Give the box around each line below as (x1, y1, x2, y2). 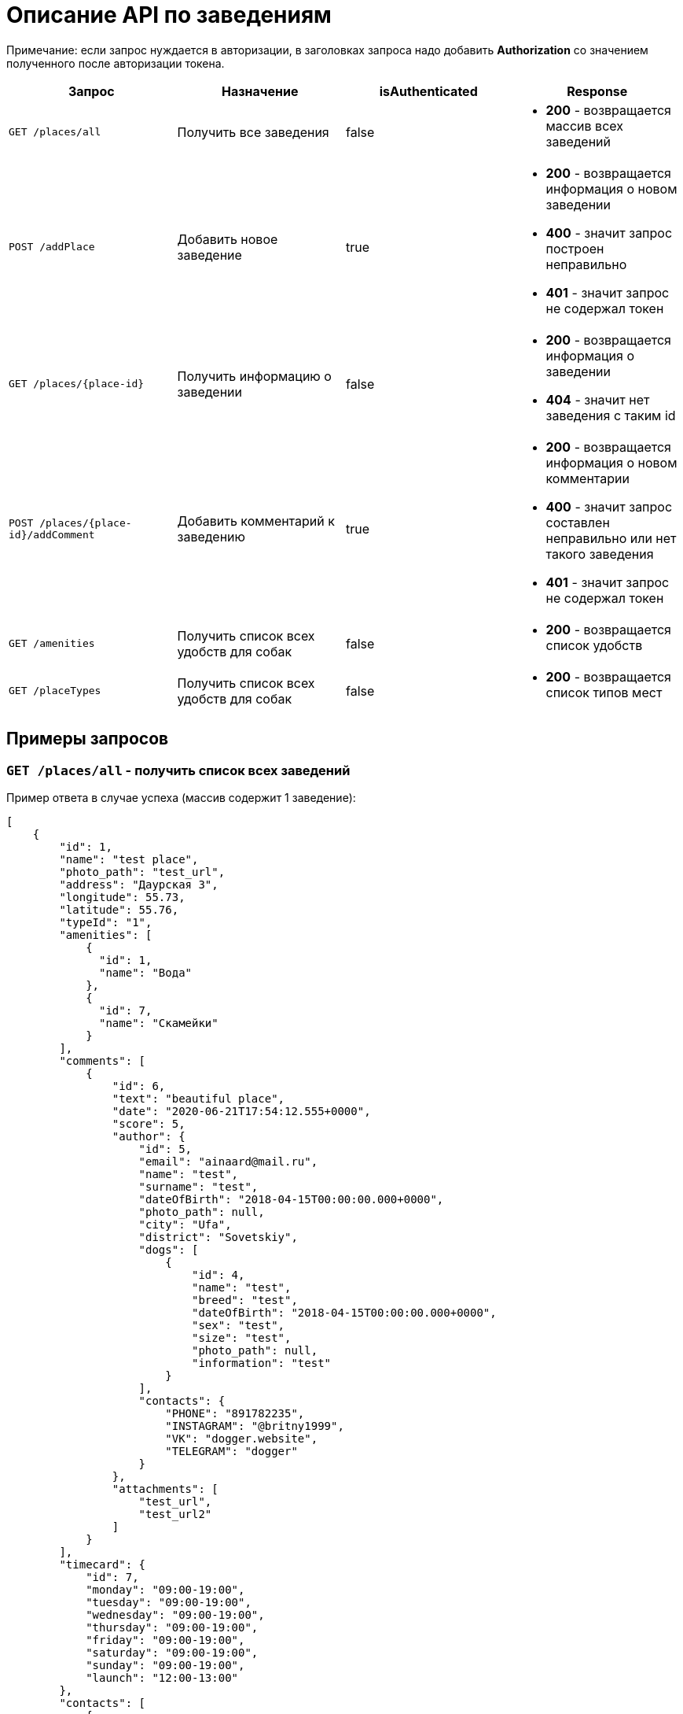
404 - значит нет (545, 391, 650, 408)
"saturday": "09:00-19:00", (86, 1646, 259, 1659)
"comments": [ (59, 1054, 146, 1067)
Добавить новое (177, 231, 278, 247)
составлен (545, 514, 610, 530)
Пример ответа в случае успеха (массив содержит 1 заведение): (6, 790, 356, 804)
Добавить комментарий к (177, 512, 335, 529)
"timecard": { (59, 1557, 146, 1571)
